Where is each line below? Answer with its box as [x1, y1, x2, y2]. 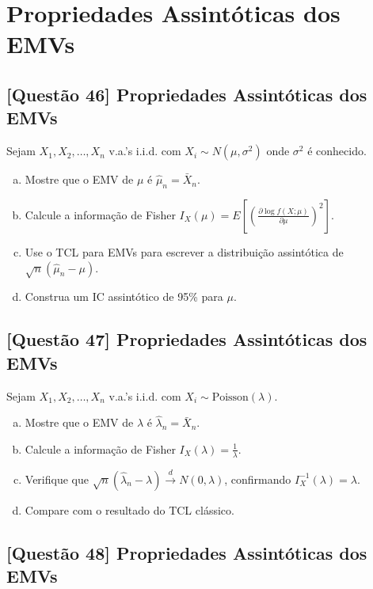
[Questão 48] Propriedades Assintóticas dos [6, 540, 367, 564]
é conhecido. [307, 142, 367, 159]
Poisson [211, 391, 249, 403]
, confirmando [224, 470, 291, 487]
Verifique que [25, 470, 89, 487]
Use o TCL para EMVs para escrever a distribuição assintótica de [25, 243, 344, 260]
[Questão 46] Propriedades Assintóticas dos [6, 82, 367, 106]
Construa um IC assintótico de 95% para [25, 288, 223, 305]
